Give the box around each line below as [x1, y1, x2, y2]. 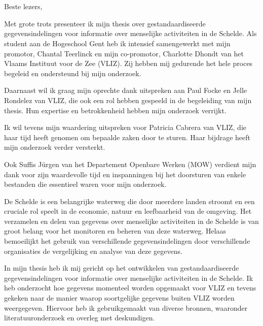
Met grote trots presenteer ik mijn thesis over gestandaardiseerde [4, 18, 206, 28]
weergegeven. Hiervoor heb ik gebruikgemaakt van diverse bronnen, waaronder [4, 302, 248, 313]
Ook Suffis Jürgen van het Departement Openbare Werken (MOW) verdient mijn [4, 158, 256, 169]
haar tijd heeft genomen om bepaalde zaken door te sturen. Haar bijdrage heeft [4, 132, 251, 142]
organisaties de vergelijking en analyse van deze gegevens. [4, 245, 182, 256]
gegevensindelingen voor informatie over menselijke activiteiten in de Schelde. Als [4, 28, 257, 39]
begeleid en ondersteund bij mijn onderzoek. [4, 68, 141, 78]
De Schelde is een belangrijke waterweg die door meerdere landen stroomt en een [4, 195, 255, 206]
